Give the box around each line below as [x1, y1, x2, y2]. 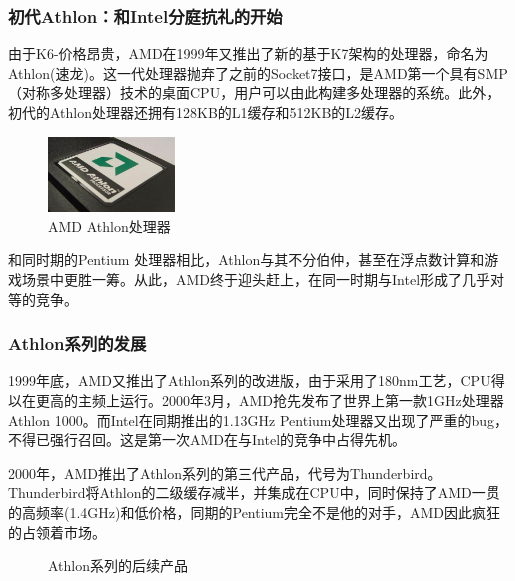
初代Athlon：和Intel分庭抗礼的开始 [8, 3, 283, 28]
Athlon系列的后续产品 [48, 555, 189, 576]
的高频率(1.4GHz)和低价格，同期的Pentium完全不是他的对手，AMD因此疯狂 [8, 502, 501, 522]
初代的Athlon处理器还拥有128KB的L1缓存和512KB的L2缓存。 [8, 102, 404, 122]
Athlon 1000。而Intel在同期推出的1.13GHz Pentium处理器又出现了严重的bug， [8, 409, 509, 430]
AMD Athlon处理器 [48, 215, 171, 236]
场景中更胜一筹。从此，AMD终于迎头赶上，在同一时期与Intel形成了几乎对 [21, 269, 505, 290]
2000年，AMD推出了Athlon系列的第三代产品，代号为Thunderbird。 [8, 462, 442, 483]
